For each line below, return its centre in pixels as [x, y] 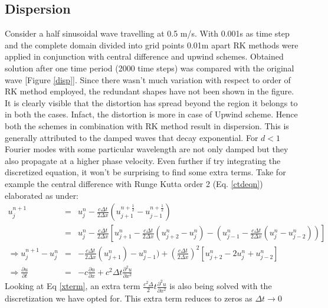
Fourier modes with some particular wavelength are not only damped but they [147, 149]
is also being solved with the [221, 286]
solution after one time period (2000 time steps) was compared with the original [150, 68]
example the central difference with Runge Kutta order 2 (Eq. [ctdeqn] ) [134, 183]
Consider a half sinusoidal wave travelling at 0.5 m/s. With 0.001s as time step [147, 33]
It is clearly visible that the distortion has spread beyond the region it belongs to [151, 102]
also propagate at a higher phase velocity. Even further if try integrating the [143, 160]
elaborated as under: [42, 195]
